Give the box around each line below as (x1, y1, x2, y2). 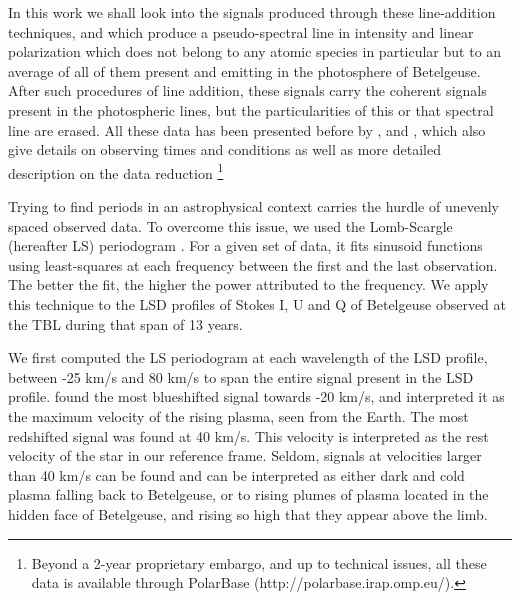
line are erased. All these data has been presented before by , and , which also (8, 119, 486, 140)
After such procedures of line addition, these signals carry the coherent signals (8, 80, 487, 101)
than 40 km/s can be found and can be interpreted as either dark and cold (8, 464, 465, 485)
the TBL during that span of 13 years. (8, 313, 243, 334)
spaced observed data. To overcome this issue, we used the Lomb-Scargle (8, 215, 453, 236)
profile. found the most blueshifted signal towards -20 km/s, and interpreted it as (8, 386, 505, 407)
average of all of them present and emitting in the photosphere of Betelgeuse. (8, 60, 481, 81)
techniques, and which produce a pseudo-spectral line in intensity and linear (8, 21, 474, 42)
